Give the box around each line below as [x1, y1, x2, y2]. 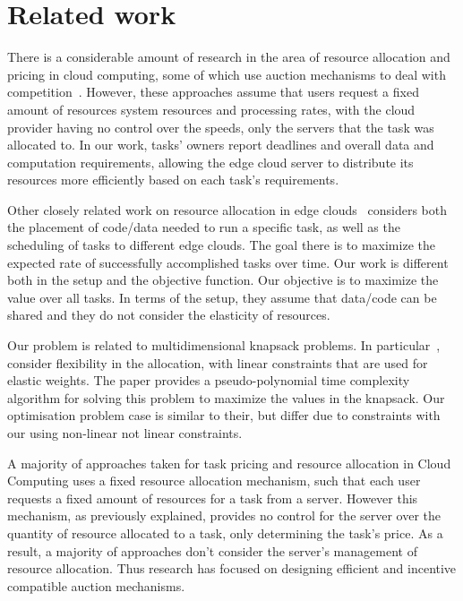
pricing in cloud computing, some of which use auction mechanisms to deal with [7, 64, 446, 83]
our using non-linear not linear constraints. [7, 424, 243, 442]
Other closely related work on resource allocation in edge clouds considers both [7, 200, 448, 219]
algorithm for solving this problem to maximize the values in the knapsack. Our [7, 388, 445, 407]
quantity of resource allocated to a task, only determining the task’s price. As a [7, 523, 443, 542]
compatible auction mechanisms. [7, 576, 185, 595]
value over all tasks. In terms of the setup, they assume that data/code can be [7, 288, 437, 306]
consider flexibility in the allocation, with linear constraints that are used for [7, 353, 428, 372]
